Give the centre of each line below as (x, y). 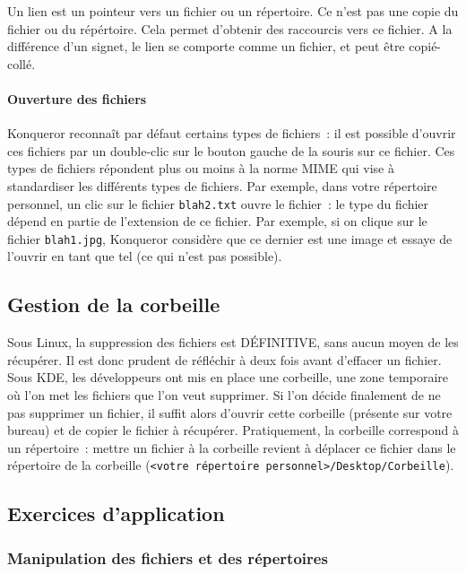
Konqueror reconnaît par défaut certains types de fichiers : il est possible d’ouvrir (232, 133)
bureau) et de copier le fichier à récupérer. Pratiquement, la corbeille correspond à (233, 430)
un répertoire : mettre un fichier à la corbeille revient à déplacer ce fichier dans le (232, 447)
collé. (22, 63)
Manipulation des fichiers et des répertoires (168, 557)
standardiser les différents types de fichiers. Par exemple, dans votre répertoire (222, 185)
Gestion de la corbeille (114, 304)
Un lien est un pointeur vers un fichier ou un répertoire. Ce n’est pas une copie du (233, 11)
